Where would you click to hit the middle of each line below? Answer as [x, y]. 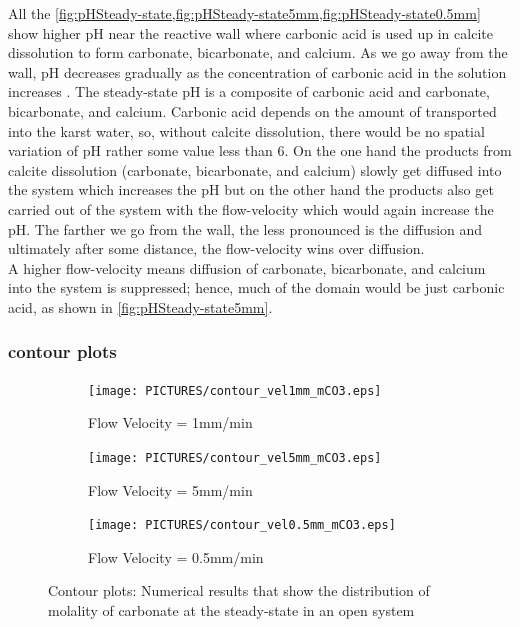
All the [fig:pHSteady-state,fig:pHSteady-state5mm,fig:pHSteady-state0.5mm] [244, 13]
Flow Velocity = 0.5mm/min [176, 556]
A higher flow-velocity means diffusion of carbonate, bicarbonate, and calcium [247, 267]
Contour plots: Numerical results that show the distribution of [239, 590]
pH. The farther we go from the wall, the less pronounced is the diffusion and [245, 228]
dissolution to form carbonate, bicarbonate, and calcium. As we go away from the [258, 52]
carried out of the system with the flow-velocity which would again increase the [251, 208]
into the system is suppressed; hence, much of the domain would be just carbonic [256, 287]
